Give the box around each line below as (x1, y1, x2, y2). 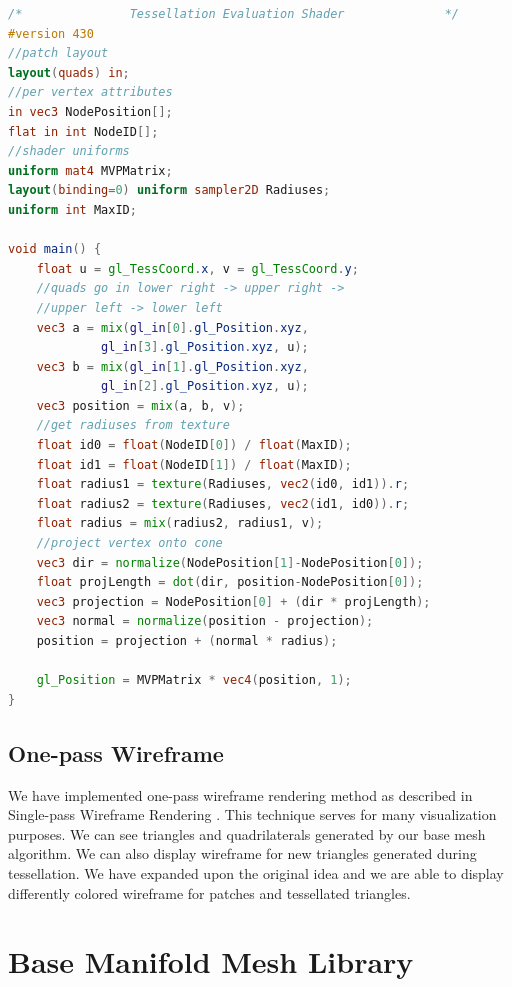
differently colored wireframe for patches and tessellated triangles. (8, 882, 411, 903)
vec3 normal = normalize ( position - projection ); (36, 614, 374, 629)
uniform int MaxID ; (8, 202, 137, 217)
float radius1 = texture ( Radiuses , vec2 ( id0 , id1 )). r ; (36, 477, 410, 492)
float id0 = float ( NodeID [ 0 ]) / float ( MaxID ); (36, 438, 352, 453)
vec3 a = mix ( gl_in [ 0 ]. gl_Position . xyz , (36, 320, 309, 335)
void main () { (8, 242, 102, 257)
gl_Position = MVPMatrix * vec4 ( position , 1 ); (36, 673, 352, 688)
